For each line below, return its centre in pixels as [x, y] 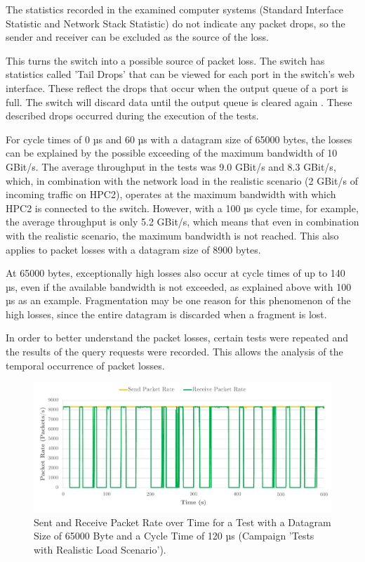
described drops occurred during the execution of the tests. [132, 116]
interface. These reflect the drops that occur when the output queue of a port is [177, 87]
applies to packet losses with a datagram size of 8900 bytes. [133, 249]
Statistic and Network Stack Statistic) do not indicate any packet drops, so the [175, 23]
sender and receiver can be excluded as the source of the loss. [137, 37]
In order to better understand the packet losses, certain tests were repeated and [177, 338]
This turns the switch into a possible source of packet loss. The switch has [165, 60]
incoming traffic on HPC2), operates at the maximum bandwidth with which [171, 194]
